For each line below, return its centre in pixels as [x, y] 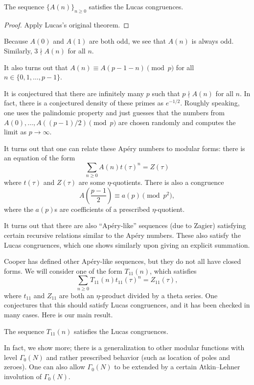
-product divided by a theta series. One [159, 295]
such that [166, 93]
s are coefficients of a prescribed [102, 209]
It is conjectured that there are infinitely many [74, 93]
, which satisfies [173, 270]
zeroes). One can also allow [45, 367]
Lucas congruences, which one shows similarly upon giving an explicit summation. [127, 244]
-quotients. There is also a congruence [167, 182]
